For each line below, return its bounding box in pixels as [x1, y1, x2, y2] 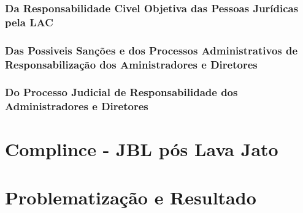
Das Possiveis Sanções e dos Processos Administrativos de [5, 42, 298, 58]
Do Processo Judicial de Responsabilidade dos [5, 84, 238, 100]
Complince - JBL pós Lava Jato [5, 136, 278, 162]
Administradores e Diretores [5, 99, 148, 114]
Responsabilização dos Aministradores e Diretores [5, 56, 258, 72]
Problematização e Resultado [5, 184, 256, 209]
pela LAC [5, 14, 53, 29]
